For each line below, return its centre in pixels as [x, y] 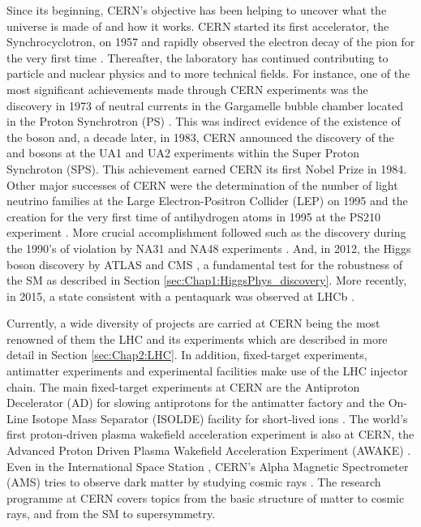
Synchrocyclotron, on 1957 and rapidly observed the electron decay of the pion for [211, 42]
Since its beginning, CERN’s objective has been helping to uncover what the [197, 10]
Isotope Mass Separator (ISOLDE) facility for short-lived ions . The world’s [220, 418]
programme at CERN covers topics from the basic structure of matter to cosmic [206, 497]
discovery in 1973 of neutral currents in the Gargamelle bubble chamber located [205, 105]
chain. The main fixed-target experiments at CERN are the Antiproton [183, 386]
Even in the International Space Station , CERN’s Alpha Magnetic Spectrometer [208, 466]
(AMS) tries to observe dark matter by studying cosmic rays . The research [194, 482]
